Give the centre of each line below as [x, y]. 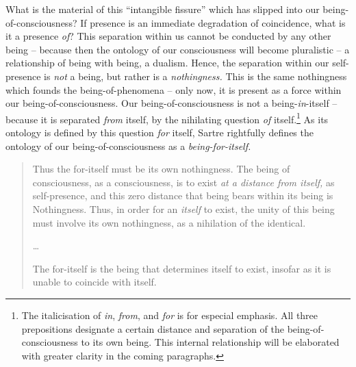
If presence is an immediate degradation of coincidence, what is [213, 22]
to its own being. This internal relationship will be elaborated [210, 342]
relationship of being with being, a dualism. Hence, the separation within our [167, 63]
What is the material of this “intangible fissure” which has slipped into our [163, 9]
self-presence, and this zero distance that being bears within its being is [183, 195]
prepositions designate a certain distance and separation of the [153, 328]
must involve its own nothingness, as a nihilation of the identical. [169, 222]
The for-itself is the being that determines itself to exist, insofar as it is [182, 268]
